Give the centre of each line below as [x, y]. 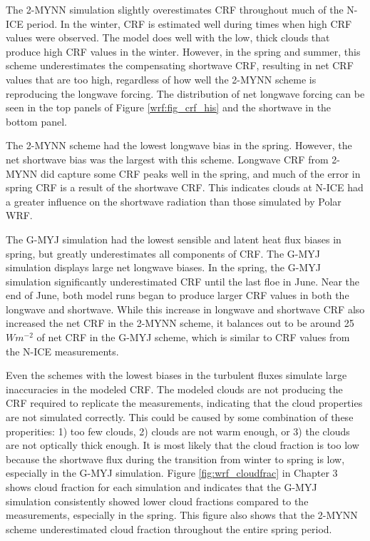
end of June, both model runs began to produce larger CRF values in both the [178, 295]
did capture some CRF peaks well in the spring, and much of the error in [200, 173]
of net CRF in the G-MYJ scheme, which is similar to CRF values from [193, 337]
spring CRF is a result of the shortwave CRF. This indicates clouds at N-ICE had [185, 187]
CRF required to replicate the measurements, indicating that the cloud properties [184, 403]
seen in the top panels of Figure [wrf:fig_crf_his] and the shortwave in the [169, 107]
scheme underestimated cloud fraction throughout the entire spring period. [169, 529]
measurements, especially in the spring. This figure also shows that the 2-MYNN [182, 515]
